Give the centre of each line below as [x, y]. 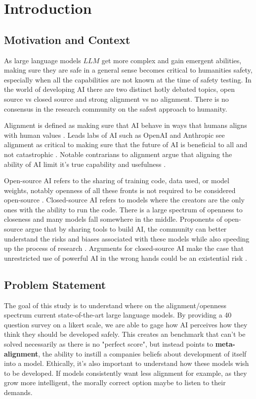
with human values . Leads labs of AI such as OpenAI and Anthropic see [114, 135]
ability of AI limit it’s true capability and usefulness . [85, 164]
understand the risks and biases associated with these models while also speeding [127, 238]
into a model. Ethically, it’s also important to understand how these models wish [127, 363]
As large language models [43, 60]
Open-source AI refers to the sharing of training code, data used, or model [117, 180]
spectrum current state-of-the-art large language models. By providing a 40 [118, 315]
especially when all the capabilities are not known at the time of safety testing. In [128, 79]
